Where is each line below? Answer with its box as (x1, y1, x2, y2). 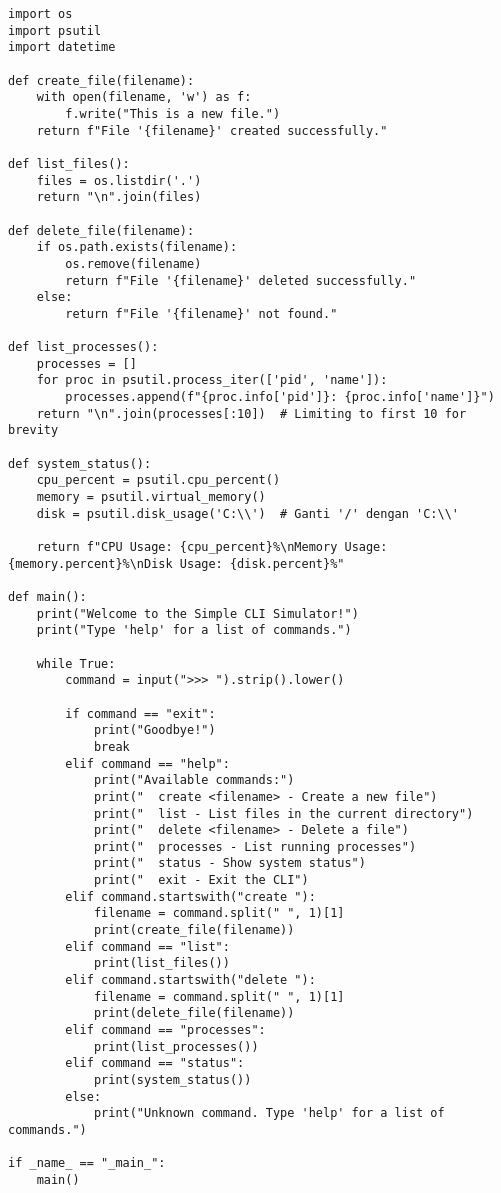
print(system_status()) (93, 1073, 252, 1087)
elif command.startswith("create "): (65, 889, 316, 904)
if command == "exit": (65, 706, 216, 721)
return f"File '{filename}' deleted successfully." (65, 273, 417, 288)
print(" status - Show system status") (93, 856, 366, 871)
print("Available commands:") (93, 773, 295, 788)
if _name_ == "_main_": (8, 1156, 166, 1171)
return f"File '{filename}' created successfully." (36, 123, 388, 138)
